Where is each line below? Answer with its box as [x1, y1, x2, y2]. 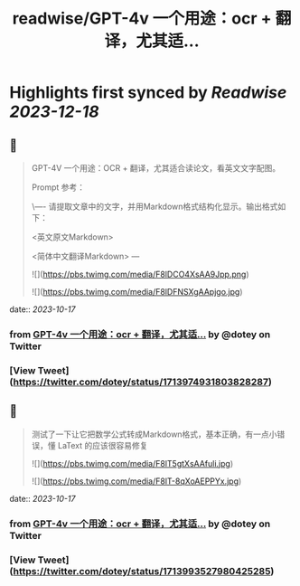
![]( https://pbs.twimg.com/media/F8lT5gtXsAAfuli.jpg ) [31, 458, 233, 468]
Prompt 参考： [31, 182, 86, 193]
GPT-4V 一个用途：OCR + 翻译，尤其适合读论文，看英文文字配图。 [31, 163, 281, 173]
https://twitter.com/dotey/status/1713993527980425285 [13, 564, 271, 577]
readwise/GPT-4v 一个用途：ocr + [12, 8, 273, 29]
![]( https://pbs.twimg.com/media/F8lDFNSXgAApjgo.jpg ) [31, 287, 243, 297]
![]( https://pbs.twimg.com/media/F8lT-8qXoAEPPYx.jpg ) [31, 476, 242, 487]
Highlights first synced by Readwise [9, 82, 287, 103]
